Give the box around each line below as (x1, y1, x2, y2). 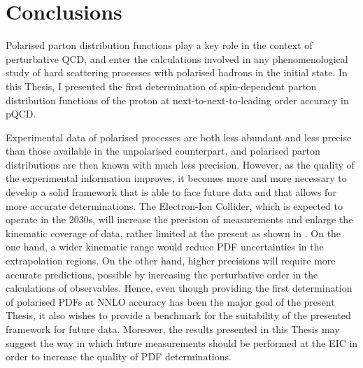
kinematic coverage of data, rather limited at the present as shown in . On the (6, 225, 341, 240)
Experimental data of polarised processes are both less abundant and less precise (6, 129, 352, 144)
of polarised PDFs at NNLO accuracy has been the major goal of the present (6, 294, 335, 309)
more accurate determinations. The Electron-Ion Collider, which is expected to (6, 198, 343, 213)
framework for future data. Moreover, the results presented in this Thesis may (6, 322, 340, 336)
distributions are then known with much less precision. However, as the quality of (6, 157, 355, 171)
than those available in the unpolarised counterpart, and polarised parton (6, 143, 320, 158)
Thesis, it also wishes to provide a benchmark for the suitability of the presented (6, 308, 351, 323)
